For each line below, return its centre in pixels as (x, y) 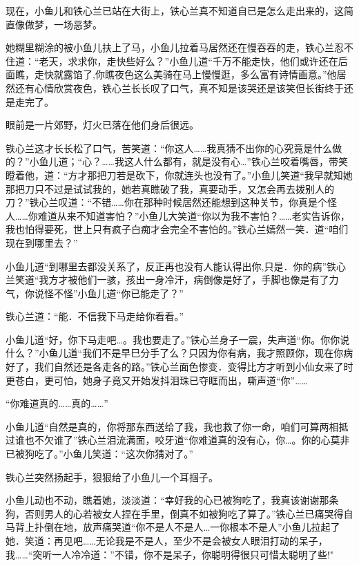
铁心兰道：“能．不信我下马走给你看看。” (95, 316)
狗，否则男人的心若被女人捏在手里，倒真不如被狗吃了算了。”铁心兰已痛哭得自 (179, 513)
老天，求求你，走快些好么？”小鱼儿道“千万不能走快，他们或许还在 (188, 60)
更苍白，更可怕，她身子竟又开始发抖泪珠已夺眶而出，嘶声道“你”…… (157, 380)
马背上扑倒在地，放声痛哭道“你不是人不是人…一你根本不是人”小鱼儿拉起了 (173, 527)
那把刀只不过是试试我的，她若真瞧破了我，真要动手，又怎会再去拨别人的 (170, 188)
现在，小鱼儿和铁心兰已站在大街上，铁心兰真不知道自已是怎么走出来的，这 (175, 10)
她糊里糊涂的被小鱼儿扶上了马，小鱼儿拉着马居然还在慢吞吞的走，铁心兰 (170, 47)
